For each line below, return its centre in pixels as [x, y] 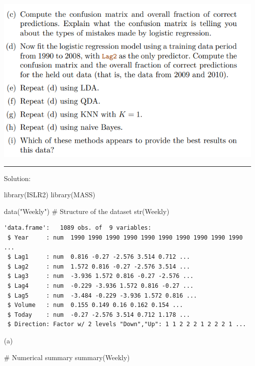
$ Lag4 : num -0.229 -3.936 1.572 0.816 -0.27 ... [101, 286]
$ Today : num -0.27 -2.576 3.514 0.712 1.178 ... [99, 315]
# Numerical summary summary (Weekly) [67, 357]
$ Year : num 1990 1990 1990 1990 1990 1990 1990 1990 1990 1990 [125, 238]
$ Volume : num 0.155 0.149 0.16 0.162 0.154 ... [95, 305]
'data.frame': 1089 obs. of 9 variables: [78, 228]
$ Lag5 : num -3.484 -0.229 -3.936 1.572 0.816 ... [102, 295]
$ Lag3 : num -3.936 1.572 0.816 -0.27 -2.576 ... [101, 276]
